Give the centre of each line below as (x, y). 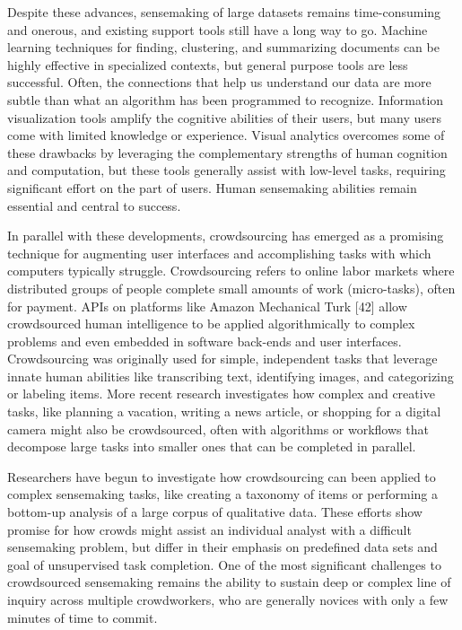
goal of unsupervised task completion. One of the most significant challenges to (224, 564)
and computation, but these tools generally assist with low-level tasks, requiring (227, 170)
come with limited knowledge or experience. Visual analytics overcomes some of (226, 135)
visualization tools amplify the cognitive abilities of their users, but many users (225, 117)
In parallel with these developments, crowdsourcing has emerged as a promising (226, 236)
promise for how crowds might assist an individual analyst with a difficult (209, 529)
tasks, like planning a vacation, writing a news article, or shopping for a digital (224, 411)
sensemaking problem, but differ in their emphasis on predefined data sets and (222, 547)
